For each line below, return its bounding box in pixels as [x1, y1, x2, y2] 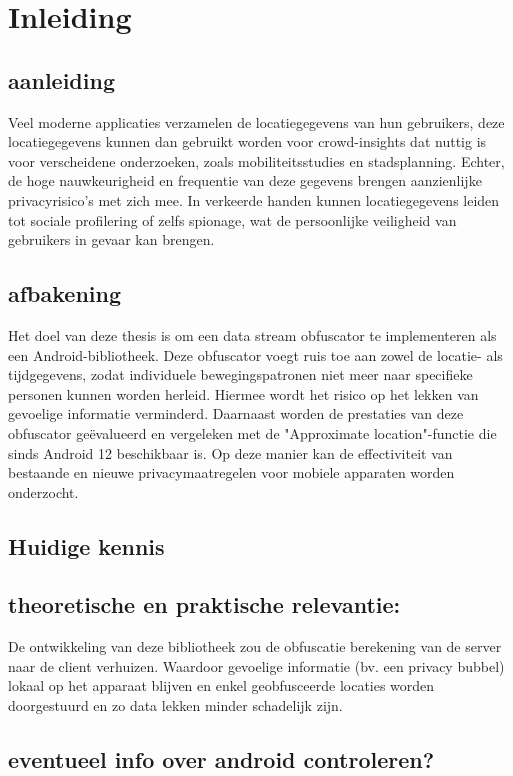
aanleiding [8, 64, 115, 95]
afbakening [8, 278, 122, 309]
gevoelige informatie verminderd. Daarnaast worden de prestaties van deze [8, 403, 464, 424]
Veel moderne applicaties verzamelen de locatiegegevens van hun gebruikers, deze [8, 111, 505, 132]
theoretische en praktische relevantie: [8, 589, 401, 620]
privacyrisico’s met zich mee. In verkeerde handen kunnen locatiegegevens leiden [8, 189, 500, 210]
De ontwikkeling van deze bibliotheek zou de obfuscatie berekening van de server [8, 636, 502, 657]
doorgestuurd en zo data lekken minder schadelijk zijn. [8, 695, 343, 716]
